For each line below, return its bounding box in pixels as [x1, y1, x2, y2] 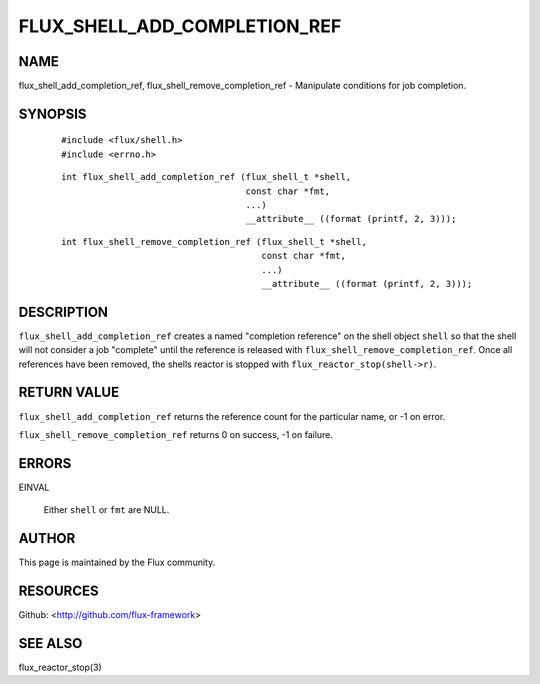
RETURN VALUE [18, 384, 120, 401]
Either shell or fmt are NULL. [43, 504, 170, 516]
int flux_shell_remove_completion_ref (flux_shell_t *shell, [61, 236, 367, 247]
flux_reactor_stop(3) [18, 661, 102, 673]
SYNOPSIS [18, 105, 87, 122]
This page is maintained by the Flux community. [18, 556, 216, 569]
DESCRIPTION [18, 303, 109, 320]
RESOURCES [18, 582, 99, 599]
